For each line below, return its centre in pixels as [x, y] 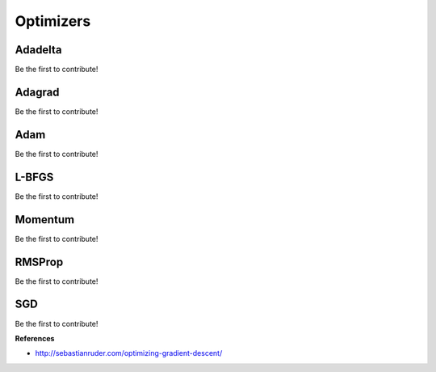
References [35, 338]
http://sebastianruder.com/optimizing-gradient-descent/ [129, 353]
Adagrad [37, 92]
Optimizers [53, 21]
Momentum [45, 220]
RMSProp [39, 262]
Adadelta [38, 50]
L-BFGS [34, 177]
